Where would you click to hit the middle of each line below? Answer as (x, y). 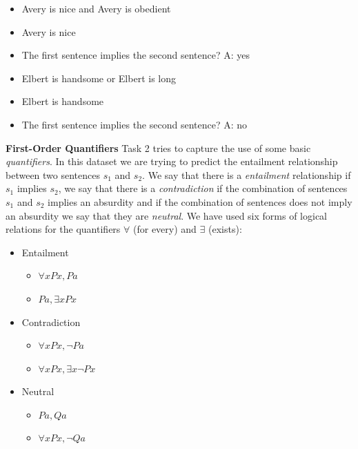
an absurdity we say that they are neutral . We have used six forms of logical (166, 215)
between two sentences (53, 174)
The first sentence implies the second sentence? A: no (135, 124)
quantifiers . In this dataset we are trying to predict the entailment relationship (172, 161)
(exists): (225, 229)
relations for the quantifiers (63, 229)
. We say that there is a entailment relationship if (247, 174)
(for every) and (165, 229)
